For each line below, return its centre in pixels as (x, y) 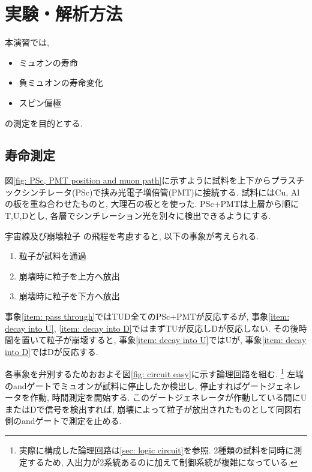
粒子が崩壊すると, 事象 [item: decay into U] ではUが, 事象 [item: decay (176, 340)
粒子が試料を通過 (52, 256)
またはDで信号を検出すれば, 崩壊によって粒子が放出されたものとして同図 (149, 409)
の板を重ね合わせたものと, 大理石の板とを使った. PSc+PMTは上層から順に (152, 204)
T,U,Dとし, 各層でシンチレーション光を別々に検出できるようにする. (138, 216)
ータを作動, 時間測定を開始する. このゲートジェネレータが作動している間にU (156, 397)
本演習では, (27, 42)
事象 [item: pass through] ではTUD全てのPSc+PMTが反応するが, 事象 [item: (147, 316)
